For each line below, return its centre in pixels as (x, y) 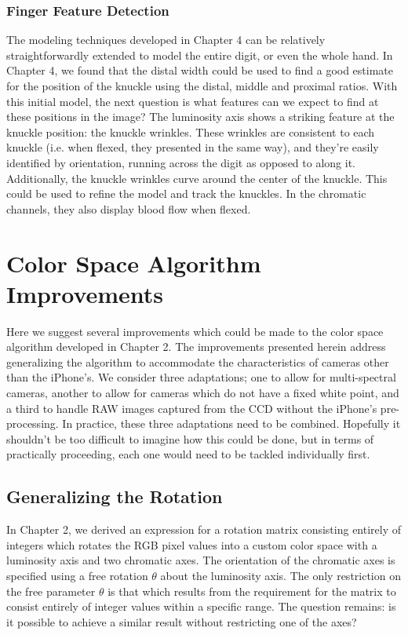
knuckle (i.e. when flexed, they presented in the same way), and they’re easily (193, 147)
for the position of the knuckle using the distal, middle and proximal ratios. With (202, 86)
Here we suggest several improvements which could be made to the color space (195, 331)
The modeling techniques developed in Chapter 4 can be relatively (166, 40)
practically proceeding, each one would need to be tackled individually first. (188, 454)
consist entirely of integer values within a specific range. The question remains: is (201, 606)
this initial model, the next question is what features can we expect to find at (193, 101)
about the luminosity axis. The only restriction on (280, 575)
